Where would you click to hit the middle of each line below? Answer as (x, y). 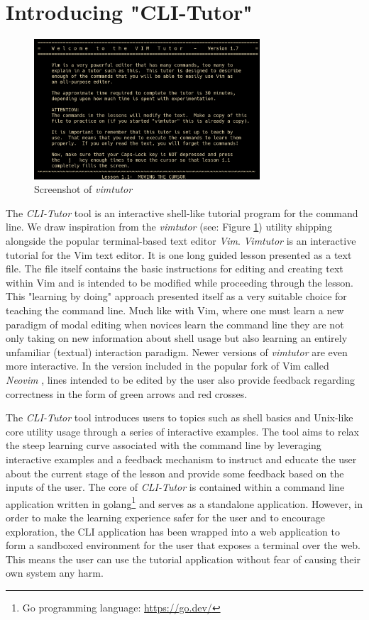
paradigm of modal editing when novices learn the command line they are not (175, 324)
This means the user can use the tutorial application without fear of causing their (183, 559)
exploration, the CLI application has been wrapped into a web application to (173, 531)
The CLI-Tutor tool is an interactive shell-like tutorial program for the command (182, 212)
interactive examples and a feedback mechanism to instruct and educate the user (181, 459)
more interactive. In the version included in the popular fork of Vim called (167, 366)
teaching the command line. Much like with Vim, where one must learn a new (175, 310)
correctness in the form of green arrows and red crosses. (127, 393)
